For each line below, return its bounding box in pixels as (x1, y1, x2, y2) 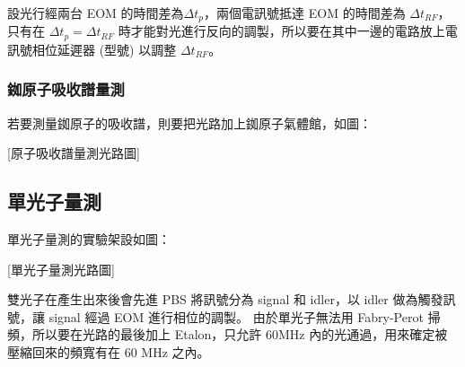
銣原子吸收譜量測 (7, 78, 125, 100)
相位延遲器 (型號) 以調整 (31, 39, 177, 58)
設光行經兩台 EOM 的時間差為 (7, 4, 184, 22)
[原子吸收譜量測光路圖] (7, 144, 140, 162)
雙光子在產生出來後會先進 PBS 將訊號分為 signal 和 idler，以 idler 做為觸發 (7, 290, 443, 309)
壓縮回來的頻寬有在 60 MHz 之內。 (7, 343, 210, 362)
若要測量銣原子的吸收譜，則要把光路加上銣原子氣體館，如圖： (7, 113, 372, 132)
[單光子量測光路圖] (7, 259, 115, 278)
